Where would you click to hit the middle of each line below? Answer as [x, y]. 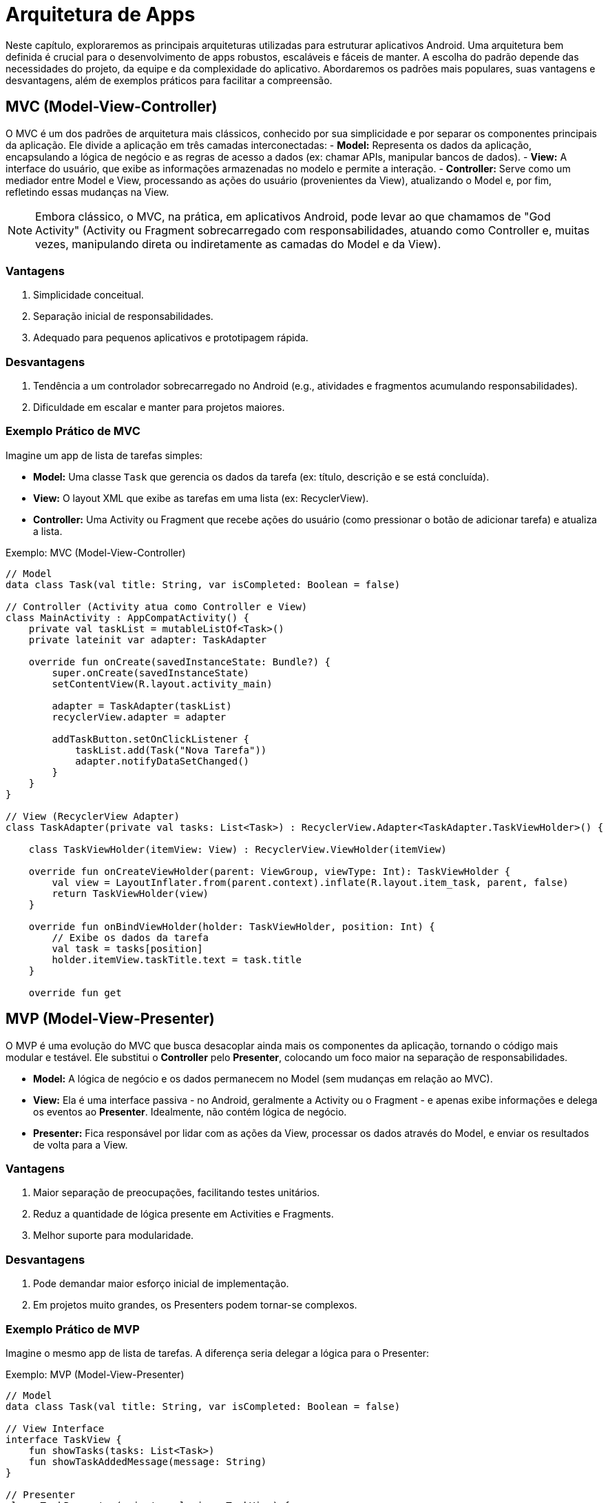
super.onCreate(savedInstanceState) [151, 673]
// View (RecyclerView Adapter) [93, 816]
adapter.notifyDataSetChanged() [163, 761]
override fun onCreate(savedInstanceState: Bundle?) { [180, 662]
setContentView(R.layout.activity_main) [162, 684]
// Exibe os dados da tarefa [130, 937]
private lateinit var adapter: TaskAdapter [148, 639]
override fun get [75, 992]
